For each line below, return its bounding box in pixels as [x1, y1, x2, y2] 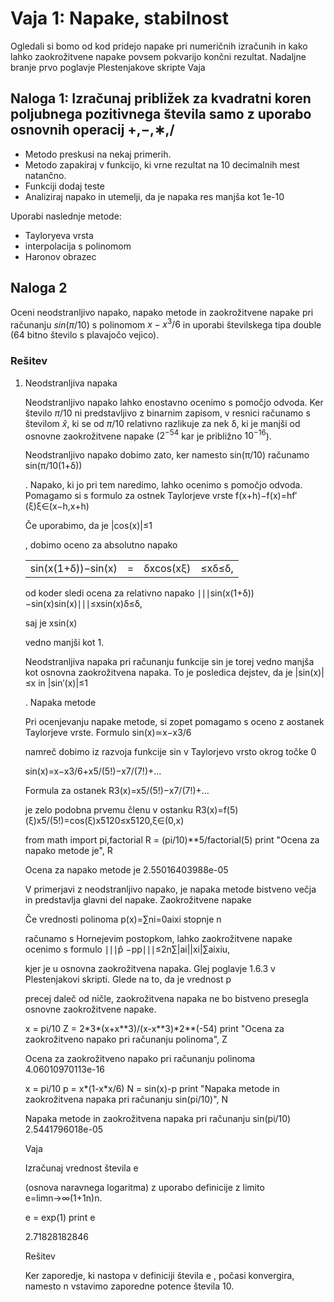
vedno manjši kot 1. [24, 637, 105, 649]
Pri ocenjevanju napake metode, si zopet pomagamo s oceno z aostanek [24, 716, 325, 728]
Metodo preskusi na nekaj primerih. [24, 148, 172, 160]
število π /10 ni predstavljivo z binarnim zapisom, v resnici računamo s [24, 407, 311, 419]
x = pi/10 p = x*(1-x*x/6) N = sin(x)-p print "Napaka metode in [24, 1083, 280, 1095]
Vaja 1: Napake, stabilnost [10, 7, 229, 30]
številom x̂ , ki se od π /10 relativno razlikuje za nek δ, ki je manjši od [24, 417, 301, 429]
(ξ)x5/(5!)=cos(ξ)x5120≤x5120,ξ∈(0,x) [24, 815, 185, 827]
